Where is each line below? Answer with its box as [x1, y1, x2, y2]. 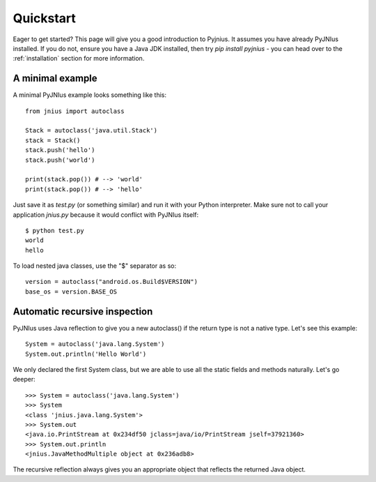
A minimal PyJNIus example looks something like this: [13, 91, 167, 99]
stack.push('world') [25, 156, 95, 164]
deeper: [13, 375, 36, 384]
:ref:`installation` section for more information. [13, 54, 145, 63]
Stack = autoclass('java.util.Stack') [25, 126, 158, 135]
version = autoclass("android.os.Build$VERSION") [25, 278, 198, 286]
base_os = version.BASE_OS [25, 287, 118, 296]
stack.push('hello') [25, 146, 95, 154]
